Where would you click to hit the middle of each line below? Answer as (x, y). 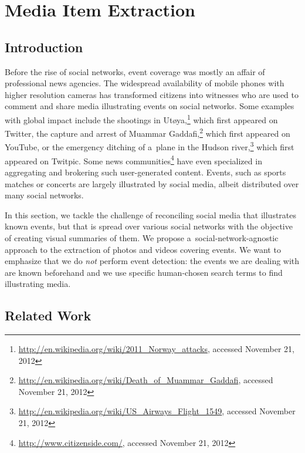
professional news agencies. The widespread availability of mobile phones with (145, 83)
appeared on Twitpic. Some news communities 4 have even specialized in (133, 160)
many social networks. (44, 195)
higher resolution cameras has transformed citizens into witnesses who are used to (152, 94)
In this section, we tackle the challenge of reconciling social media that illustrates (151, 214)
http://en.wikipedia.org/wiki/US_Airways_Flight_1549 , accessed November (157, 411)
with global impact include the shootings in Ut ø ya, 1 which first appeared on (141, 119)
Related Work (48, 315)
